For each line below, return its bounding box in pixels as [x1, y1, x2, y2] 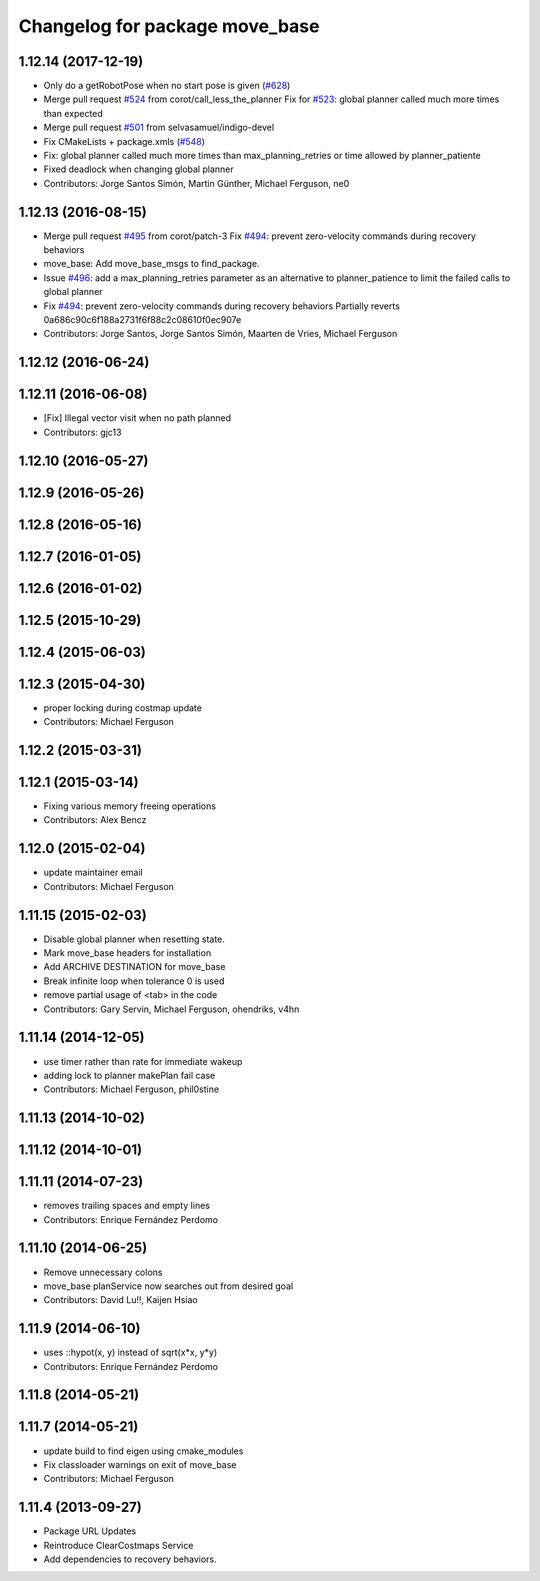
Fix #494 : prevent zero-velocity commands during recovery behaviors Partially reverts [43, 300, 400, 312]
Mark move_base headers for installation [43, 947, 212, 959]
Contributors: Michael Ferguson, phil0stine [43, 1083, 220, 1095]
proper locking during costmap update [43, 701, 202, 714]
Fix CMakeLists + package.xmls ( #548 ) [43, 135, 205, 147]
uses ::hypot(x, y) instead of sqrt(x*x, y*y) [43, 1346, 218, 1359]
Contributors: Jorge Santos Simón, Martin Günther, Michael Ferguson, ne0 [43, 177, 350, 189]
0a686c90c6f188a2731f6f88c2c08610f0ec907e [43, 314, 242, 326]
